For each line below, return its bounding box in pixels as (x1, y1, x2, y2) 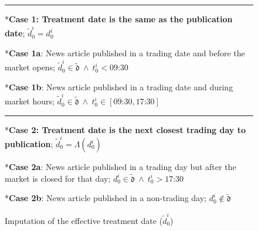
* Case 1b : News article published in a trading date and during (5, 80, 233, 93)
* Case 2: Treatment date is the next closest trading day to (5, 123, 246, 135)
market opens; (5, 61, 56, 73)
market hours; (5, 95, 55, 107)
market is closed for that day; (5, 172, 111, 184)
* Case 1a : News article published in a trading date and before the (5, 46, 245, 59)
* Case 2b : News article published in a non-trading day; (5, 192, 206, 204)
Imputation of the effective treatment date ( (5, 214, 163, 226)
